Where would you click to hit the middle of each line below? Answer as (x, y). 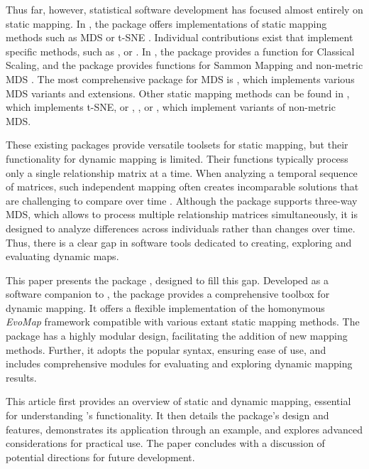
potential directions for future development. (100, 457)
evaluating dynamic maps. (62, 256)
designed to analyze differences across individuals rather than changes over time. (181, 228)
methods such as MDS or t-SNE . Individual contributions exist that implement (180, 37)
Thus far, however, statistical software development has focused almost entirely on (184, 9)
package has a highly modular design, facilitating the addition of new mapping (177, 336)
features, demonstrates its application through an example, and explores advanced (184, 429)
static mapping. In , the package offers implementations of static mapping (166, 23)
